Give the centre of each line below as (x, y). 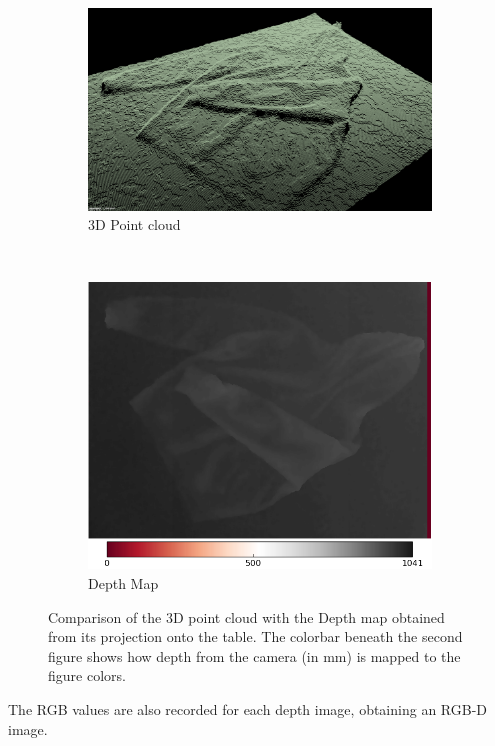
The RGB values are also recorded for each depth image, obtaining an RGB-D (247, 708)
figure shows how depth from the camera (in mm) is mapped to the (254, 655)
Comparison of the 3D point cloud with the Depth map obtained (246, 616)
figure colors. (87, 675)
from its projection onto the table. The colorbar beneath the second (255, 636)
